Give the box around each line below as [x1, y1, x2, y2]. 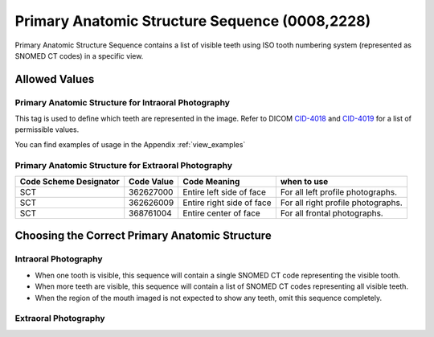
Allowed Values [14, 72, 95, 86]
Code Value [129, 176, 174, 187]
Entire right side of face [182, 197, 272, 208]
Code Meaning [182, 176, 240, 187]
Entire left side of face [182, 187, 267, 198]
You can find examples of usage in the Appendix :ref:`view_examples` [14, 139, 246, 149]
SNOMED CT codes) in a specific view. [14, 51, 144, 60]
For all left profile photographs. [280, 187, 398, 198]
